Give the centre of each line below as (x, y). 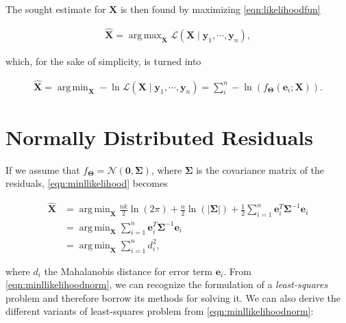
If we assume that (43, 169)
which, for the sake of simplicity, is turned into (103, 61)
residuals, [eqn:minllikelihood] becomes (87, 183)
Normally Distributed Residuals (160, 137)
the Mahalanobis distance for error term (128, 271)
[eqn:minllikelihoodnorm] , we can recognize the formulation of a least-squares (167, 284)
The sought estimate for (56, 9)
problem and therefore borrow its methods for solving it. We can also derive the (173, 297)
